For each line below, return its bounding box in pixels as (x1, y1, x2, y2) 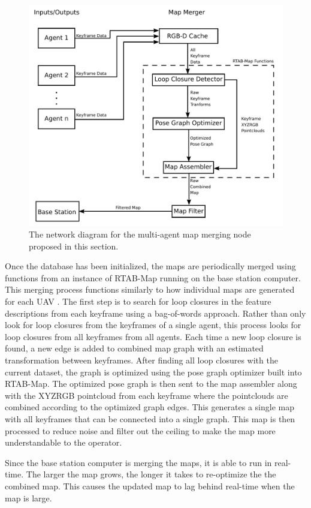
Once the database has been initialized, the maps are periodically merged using (5, 260, 296, 272)
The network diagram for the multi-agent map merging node (29, 228, 251, 241)
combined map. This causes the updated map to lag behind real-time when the (5, 479, 295, 492)
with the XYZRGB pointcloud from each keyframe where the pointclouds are (5, 389, 288, 401)
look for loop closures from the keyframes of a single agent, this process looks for (5, 318, 301, 331)
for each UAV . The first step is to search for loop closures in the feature (5, 295, 271, 308)
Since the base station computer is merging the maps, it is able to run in (5, 456, 272, 468)
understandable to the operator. (5, 436, 122, 449)
